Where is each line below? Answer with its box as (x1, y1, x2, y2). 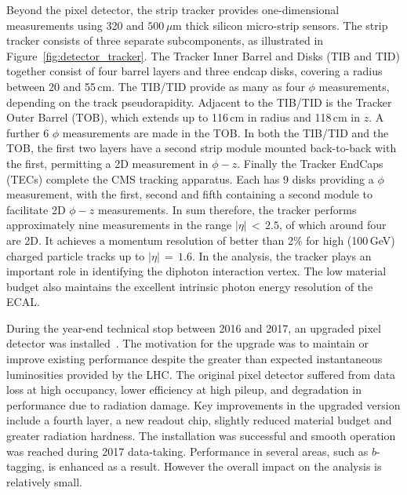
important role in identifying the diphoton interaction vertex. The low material (6, 263, 387, 279)
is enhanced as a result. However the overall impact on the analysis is (48, 458, 382, 475)
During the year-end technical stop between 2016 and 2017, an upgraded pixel (6, 319, 381, 336)
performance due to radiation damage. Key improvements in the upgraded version (6, 396, 401, 413)
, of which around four (278, 217, 387, 233)
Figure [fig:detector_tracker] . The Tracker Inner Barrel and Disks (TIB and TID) (6, 47, 400, 64)
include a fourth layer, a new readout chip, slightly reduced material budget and (6, 412, 392, 428)
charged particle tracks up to (6, 247, 145, 264)
